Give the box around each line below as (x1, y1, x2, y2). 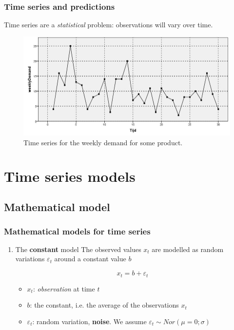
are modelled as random (152, 244, 224, 254)
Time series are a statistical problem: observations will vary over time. (4, 19, 213, 30)
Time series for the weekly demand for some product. (23, 137, 183, 147)
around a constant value (54, 253, 126, 264)
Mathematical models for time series (4, 225, 151, 237)
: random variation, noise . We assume (32, 316, 147, 326)
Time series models (4, 166, 136, 186)
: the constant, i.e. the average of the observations (30, 300, 179, 310)
